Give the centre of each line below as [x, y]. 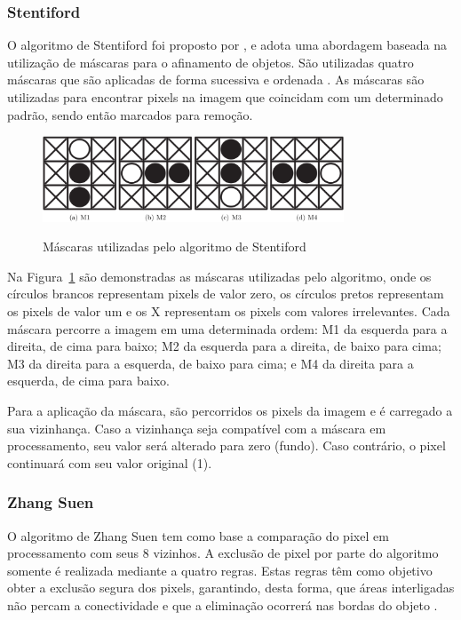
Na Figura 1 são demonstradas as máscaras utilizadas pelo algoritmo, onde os [219, 276]
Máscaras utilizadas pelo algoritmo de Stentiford [175, 246]
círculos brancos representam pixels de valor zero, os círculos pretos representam [226, 294]
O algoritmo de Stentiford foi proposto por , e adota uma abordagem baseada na [227, 45]
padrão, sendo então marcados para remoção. [130, 114]
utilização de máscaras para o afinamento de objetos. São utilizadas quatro [211, 62]
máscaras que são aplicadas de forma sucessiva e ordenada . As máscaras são [216, 79]
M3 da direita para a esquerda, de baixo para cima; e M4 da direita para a [211, 363]
